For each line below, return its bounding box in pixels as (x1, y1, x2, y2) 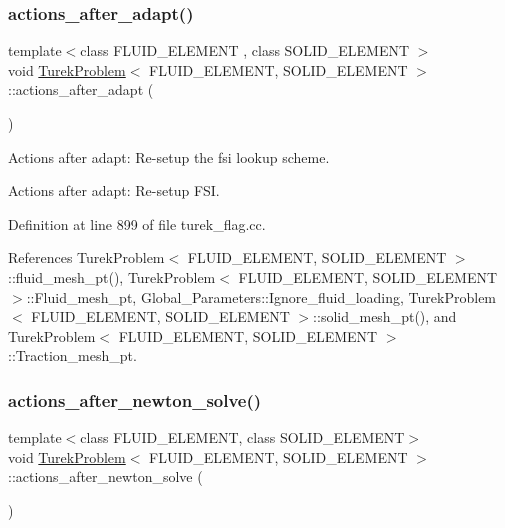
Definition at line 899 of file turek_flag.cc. (8, 213, 266, 234)
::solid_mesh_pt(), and (313, 306, 457, 327)
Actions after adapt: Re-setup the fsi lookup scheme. (8, 146, 330, 167)
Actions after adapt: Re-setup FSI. (8, 180, 220, 201)
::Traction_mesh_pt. (8, 345, 137, 366)
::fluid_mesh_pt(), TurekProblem (8, 266, 216, 287)
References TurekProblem (8, 247, 165, 268)
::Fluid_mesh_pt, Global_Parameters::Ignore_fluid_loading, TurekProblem (26, 286, 497, 307)
